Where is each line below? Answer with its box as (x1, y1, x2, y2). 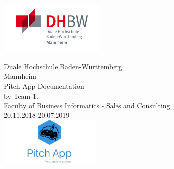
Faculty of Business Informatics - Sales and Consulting (4, 100, 170, 111)
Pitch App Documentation (4, 81, 84, 91)
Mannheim (4, 71, 36, 81)
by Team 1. (4, 90, 38, 101)
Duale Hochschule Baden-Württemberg (4, 61, 122, 71)
